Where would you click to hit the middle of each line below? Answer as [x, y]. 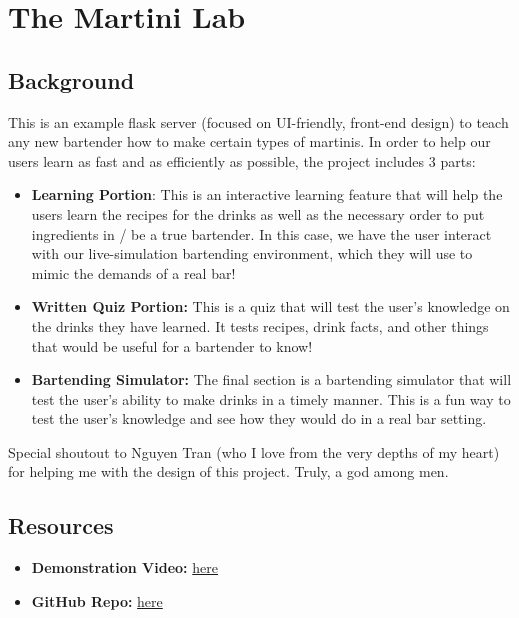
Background [71, 79]
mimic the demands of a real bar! [133, 272]
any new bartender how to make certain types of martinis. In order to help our [249, 141]
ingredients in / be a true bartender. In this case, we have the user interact [261, 233]
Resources [61, 525]
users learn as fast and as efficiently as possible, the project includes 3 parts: [242, 160]
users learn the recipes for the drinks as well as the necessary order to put [258, 213]
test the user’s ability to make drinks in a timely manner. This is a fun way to [271, 398]
